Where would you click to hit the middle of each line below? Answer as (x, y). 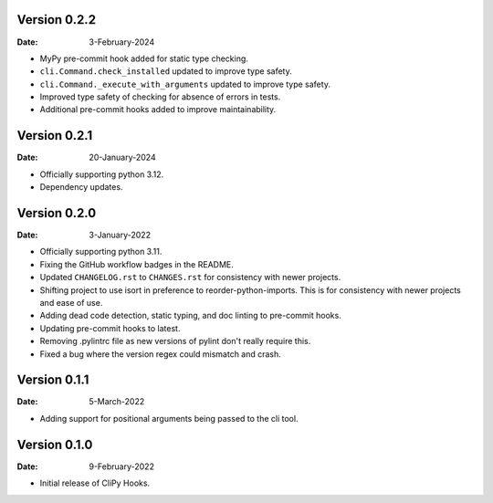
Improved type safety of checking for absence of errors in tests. (160, 97)
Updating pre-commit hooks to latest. (110, 328)
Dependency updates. (81, 187)
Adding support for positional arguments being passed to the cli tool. (169, 418)
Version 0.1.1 (53, 380)
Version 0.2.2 (56, 20)
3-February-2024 (122, 42)
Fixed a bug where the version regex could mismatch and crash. (161, 354)
